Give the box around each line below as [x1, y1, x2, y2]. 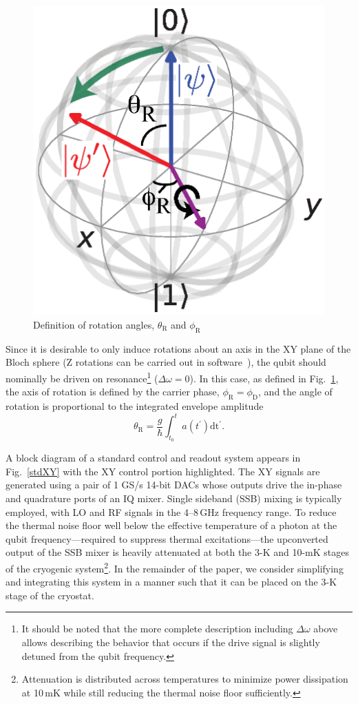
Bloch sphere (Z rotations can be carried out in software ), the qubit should [6, 355, 326, 369]
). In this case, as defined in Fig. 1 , [189, 371, 339, 385]
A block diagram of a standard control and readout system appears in [6, 451, 301, 465]
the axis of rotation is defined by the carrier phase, [6, 384, 220, 399]
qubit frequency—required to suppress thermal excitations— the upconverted [6, 531, 328, 546]
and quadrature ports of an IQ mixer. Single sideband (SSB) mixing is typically [6, 491, 342, 506]
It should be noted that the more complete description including [21, 621, 293, 636]
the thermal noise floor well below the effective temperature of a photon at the [6, 518, 337, 532]
